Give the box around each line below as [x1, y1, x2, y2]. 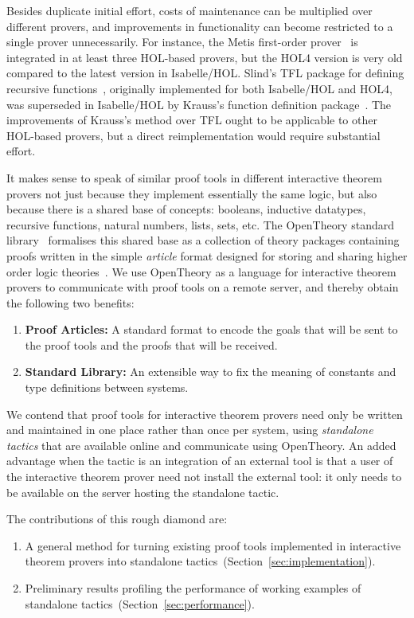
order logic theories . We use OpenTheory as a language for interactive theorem [6, 263, 396, 280]
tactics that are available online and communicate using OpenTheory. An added [6, 436, 396, 453]
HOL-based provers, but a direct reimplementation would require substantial [6, 127, 381, 143]
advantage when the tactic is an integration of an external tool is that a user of [6, 452, 393, 469]
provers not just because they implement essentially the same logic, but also [6, 185, 377, 201]
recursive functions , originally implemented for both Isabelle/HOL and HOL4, [6, 80, 393, 96]
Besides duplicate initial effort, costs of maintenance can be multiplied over [6, 2, 373, 18]
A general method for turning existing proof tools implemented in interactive [25, 537, 401, 553]
